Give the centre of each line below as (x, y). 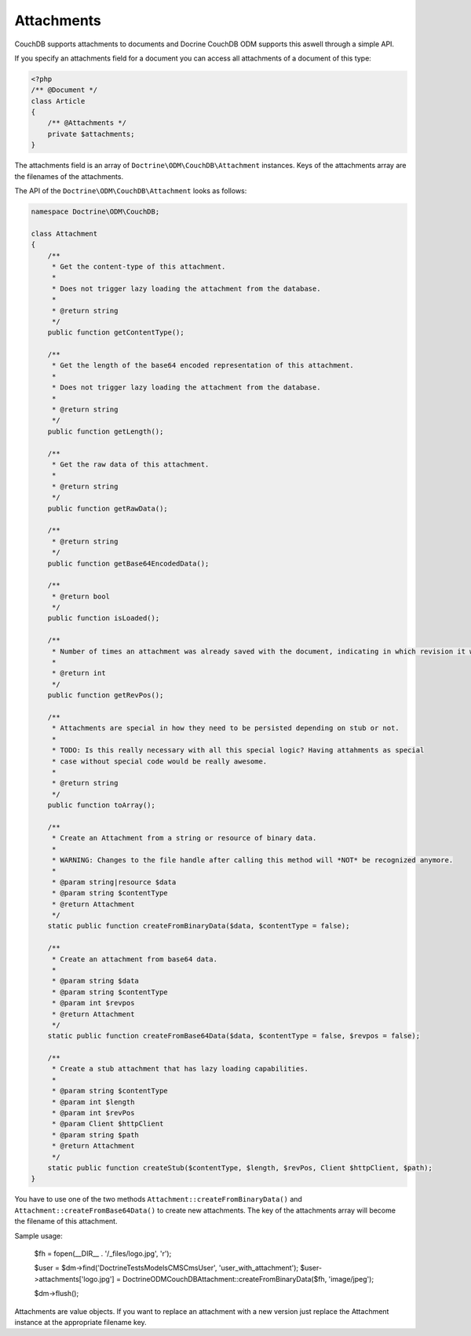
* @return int (78, 673)
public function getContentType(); (116, 333)
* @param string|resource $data (114, 882)
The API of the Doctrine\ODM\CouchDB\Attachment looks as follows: (131, 191)
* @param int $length (93, 1102)
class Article (58, 101)
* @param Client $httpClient (108, 1124)
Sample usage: (38, 1235)
